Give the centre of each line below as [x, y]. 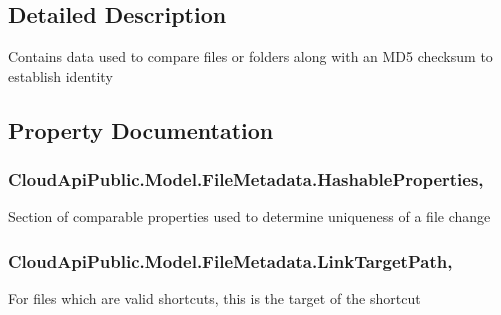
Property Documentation [141, 129]
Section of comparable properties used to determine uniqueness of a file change [249, 216]
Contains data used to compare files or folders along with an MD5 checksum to [250, 56]
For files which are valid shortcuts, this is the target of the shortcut [214, 298]
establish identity [60, 75]
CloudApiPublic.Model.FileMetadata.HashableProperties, [246, 179]
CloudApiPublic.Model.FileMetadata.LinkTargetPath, [230, 260]
